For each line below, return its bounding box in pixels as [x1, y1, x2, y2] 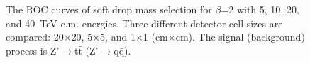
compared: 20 [6, 29, 64, 44]
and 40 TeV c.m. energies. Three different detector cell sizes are [6, 15, 283, 30]
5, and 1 [100, 29, 135, 44]
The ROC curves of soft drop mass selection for [6, 2, 212, 16]
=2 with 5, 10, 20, [221, 2, 299, 16]
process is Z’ [6, 43, 60, 57]
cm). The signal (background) [175, 29, 305, 44]
